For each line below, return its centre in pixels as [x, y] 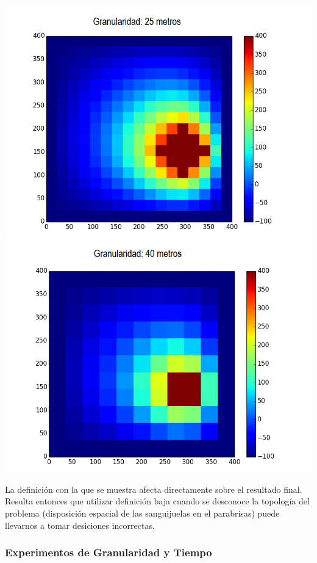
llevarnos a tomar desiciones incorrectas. [80, 525]
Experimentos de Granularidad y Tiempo [109, 552]
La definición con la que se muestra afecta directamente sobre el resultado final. [154, 489]
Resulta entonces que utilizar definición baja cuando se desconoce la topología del [157, 501]
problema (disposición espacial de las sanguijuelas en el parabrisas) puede [142, 513]
